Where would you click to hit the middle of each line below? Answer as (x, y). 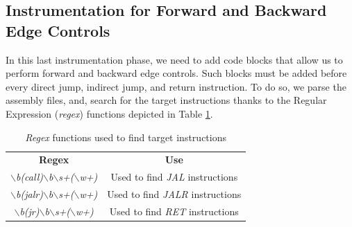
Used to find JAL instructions (174, 177)
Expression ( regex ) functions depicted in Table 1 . (109, 113)
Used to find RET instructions (174, 211)
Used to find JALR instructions (174, 194)
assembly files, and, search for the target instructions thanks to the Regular (166, 100)
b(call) (29, 177)
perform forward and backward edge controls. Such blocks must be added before (176, 73)
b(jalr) (30, 194)
